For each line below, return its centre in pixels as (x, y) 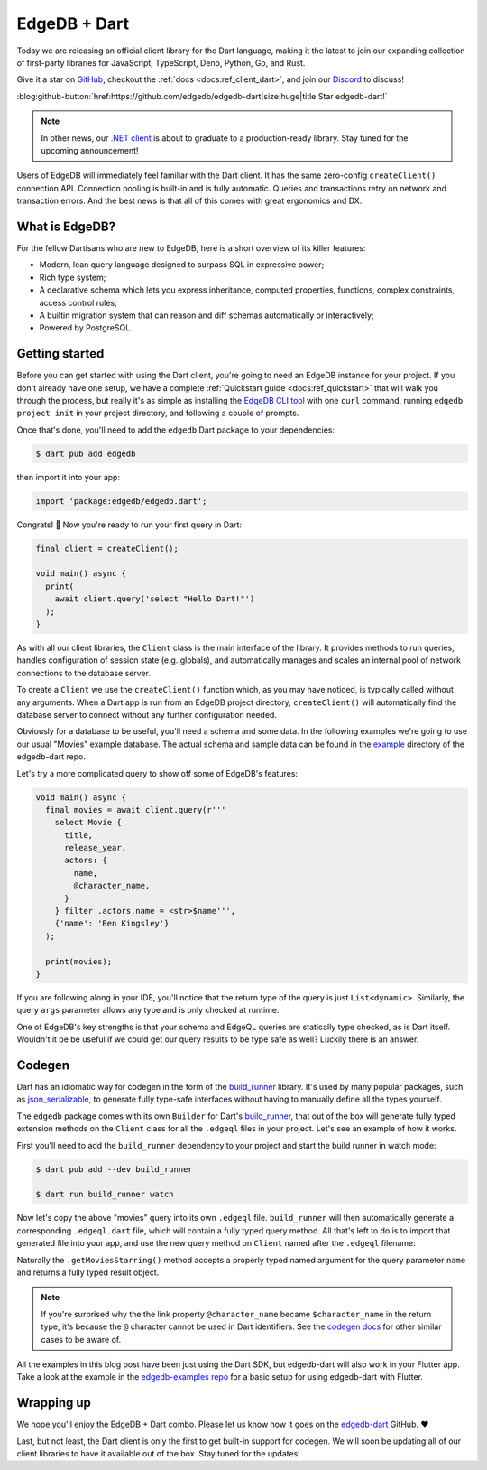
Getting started (60, 354)
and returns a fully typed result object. (88, 1272)
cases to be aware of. (81, 1339)
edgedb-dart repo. (51, 757)
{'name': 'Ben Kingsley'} (112, 924)
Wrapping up (54, 1403)
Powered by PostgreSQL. (86, 328)
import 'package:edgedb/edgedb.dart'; (121, 501)
